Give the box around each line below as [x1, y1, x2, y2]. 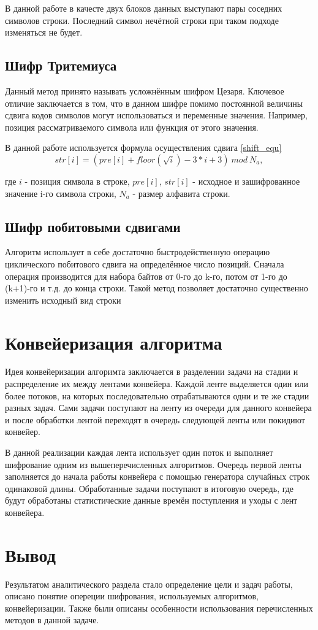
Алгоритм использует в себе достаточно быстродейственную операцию [5, 245, 270, 258]
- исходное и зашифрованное [192, 174, 300, 187]
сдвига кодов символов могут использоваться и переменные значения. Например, [5, 109, 308, 121]
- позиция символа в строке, [25, 174, 130, 187]
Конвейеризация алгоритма [5, 329, 222, 355]
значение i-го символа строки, [5, 186, 116, 199]
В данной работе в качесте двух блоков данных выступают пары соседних [5, 2, 282, 14]
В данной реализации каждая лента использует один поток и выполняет [5, 446, 273, 458]
